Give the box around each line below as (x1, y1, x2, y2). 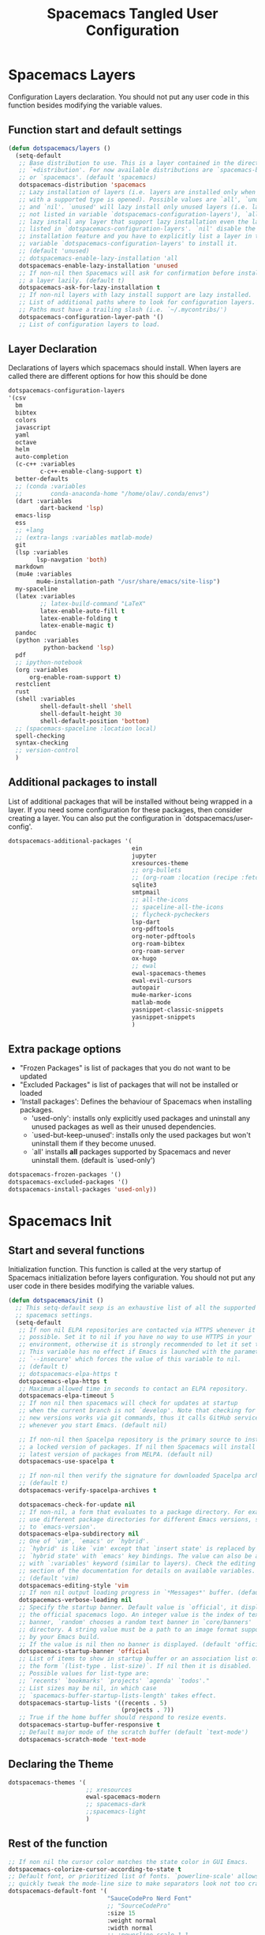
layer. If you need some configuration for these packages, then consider (8, 804, 243, 814)
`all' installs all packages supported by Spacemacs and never (31, 1147, 231, 1157)
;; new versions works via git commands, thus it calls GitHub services (18, 1414, 263, 1422)
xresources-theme (131, 859, 189, 867)
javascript (15, 423, 51, 431)
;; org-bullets (131, 866, 181, 875)
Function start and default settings (8, 123, 183, 137)
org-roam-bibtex (131, 940, 185, 948)
